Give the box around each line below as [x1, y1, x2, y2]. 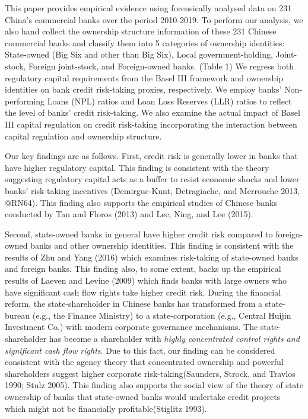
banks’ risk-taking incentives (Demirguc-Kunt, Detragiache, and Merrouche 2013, [5, 184, 300, 196]
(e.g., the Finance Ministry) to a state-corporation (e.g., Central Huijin [32, 309, 291, 321]
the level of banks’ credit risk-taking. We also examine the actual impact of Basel [5, 106, 300, 119]
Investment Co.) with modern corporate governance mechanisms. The [5, 320, 258, 333]
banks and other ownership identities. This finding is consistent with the [30, 239, 294, 252]
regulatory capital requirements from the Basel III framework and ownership [5, 71, 283, 84]
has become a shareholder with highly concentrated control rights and [49, 332, 300, 345]
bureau [5, 309, 30, 321]
